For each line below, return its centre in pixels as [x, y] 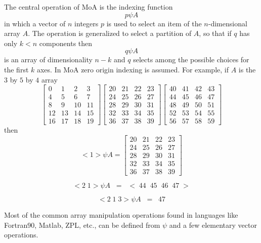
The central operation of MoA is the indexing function [89, 7]
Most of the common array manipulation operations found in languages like [121, 215]
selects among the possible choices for [191, 59]
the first [16, 69]
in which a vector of [35, 23]
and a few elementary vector [213, 225]
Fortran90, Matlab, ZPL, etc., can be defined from [82, 225]
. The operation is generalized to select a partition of [110, 33]
